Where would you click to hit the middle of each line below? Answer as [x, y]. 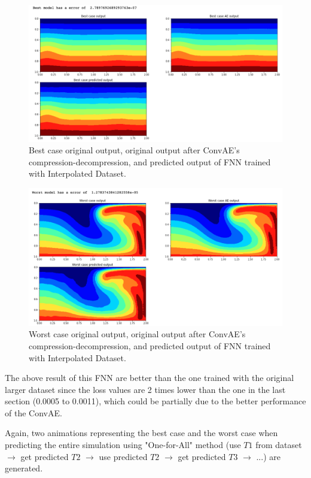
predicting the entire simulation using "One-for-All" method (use [123, 445]
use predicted [123, 456]
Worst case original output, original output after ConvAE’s [137, 334]
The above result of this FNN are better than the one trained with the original [150, 378]
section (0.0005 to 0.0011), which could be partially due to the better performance [155, 401]
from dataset [279, 445]
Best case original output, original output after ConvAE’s [134, 150]
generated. [24, 468]
